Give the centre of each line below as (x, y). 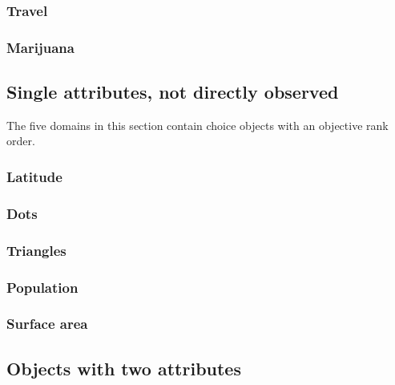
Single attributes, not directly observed (173, 92)
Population (42, 287)
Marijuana (40, 47)
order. (21, 141)
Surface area (47, 324)
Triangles (36, 250)
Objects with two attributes (124, 368)
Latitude (34, 176)
